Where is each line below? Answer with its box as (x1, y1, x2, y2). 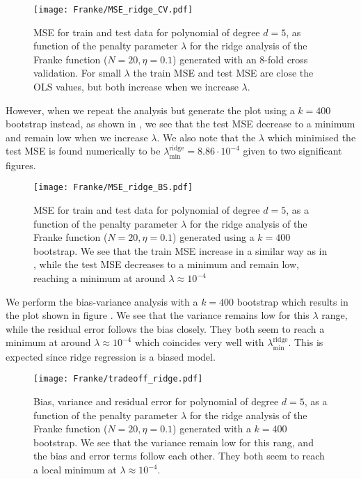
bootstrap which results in (236, 294, 348, 308)
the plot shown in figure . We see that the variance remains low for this (6, 308, 310, 322)
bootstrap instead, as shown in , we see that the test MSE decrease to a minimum (6, 116, 355, 131)
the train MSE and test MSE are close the (133, 65, 314, 80)
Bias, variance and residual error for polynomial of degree (33, 394, 279, 409)
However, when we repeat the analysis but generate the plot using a (6, 102, 295, 117)
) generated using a (173, 230, 255, 244)
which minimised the (267, 129, 356, 144)
